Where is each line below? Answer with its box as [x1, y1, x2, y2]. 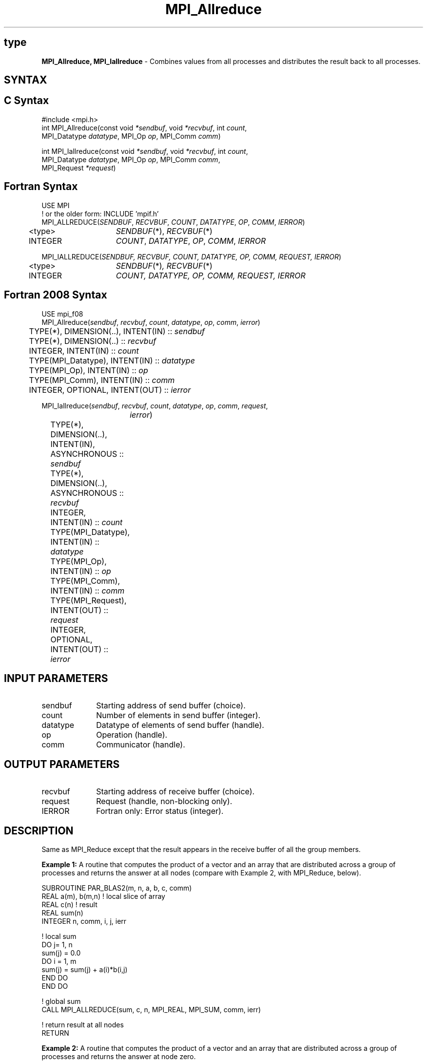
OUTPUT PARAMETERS [4, 758, 120, 770]
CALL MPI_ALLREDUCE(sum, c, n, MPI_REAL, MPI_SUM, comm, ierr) [41, 1005, 261, 1014]
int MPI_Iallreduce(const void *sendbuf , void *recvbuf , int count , [41, 147, 248, 155]
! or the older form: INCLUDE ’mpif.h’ [41, 209, 159, 218]
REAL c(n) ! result [41, 900, 97, 909]
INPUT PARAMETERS [4, 672, 108, 684]
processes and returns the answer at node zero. [41, 1052, 196, 1061]
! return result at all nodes [41, 1021, 124, 1029]
